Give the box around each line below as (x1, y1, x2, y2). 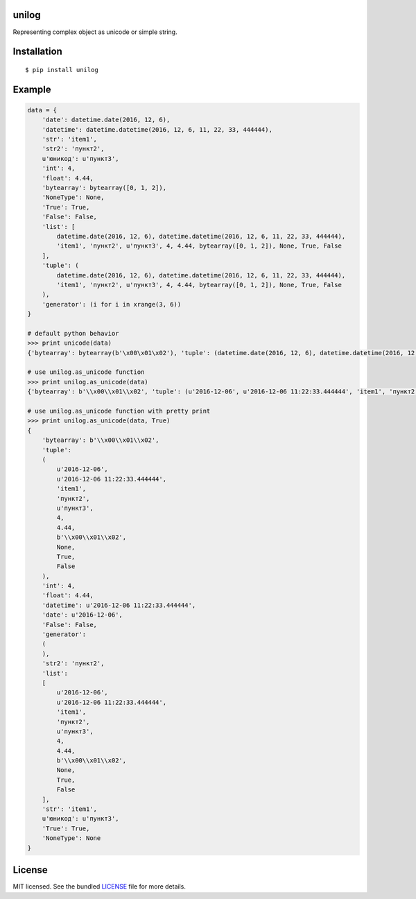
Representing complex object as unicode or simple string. (12, 28, 177, 36)
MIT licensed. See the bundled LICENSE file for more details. (12, 882, 187, 891)
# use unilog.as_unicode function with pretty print (27, 407, 211, 416)
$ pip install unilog (25, 66, 98, 74)
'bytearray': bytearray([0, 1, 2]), (42, 184, 166, 192)
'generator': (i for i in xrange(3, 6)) (42, 300, 182, 308)
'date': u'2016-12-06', (42, 611, 123, 619)
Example (12, 83, 51, 95)
